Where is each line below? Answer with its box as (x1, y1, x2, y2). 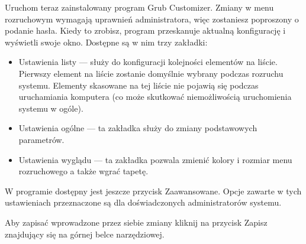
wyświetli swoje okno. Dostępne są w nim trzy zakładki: (5, 35, 208, 48)
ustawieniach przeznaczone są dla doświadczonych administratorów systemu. (5, 196, 282, 209)
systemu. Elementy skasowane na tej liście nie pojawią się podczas (18, 79, 259, 91)
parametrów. (18, 133, 65, 145)
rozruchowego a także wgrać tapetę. (18, 165, 149, 177)
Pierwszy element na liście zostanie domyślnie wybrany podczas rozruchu (18, 67, 284, 79)
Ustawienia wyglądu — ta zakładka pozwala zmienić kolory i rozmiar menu (18, 153, 292, 165)
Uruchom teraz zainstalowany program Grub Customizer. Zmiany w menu (5, 1, 274, 13)
